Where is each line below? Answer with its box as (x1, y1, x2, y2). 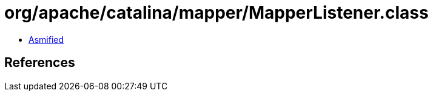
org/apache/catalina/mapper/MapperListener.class (4, 2, 429, 23)
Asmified (29, 34, 64, 45)
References (4, 55, 75, 71)
